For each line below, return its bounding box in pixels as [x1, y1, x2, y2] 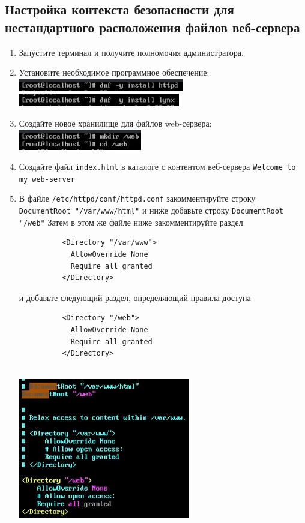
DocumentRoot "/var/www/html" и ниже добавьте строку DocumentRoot [19, 204, 284, 217]
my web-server [19, 175, 75, 184]
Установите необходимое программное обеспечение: [19, 66, 210, 79]
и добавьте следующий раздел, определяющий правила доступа [19, 291, 251, 303]
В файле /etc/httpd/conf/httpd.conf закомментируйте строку [19, 192, 256, 205]
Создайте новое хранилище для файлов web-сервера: [19, 116, 212, 129]
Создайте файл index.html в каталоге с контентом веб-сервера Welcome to [19, 160, 296, 173]
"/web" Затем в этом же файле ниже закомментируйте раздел [19, 215, 243, 228]
